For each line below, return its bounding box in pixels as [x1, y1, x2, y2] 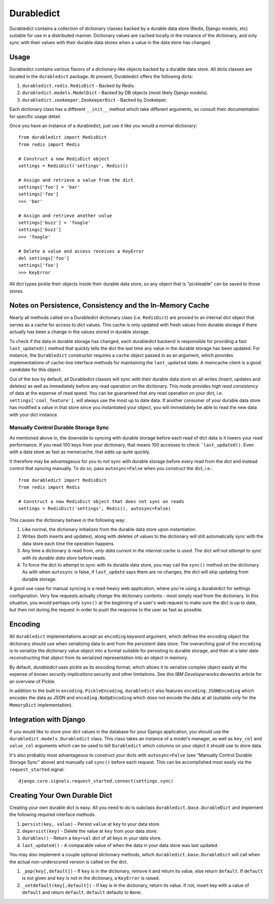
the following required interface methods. [9, 812, 96, 818]
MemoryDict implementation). [9, 702, 73, 708]
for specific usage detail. [9, 113, 61, 119]
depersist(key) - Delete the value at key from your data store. [22, 828, 158, 834]
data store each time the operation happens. [22, 540, 115, 546]
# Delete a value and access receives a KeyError [18, 248, 145, 254]
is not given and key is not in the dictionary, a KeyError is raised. [22, 875, 160, 881]
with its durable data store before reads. [22, 554, 107, 561]
